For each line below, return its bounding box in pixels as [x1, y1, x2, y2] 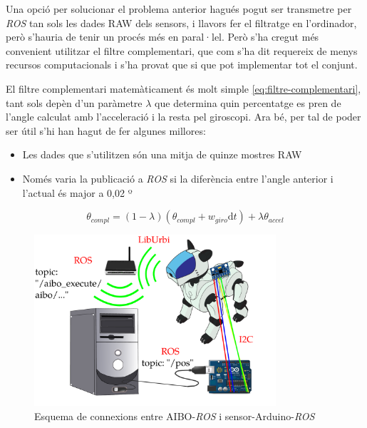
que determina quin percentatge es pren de [155, 95, 341, 110]
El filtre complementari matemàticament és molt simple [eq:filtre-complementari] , [6, 81, 361, 96]
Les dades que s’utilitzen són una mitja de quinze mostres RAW [22, 147, 302, 162]
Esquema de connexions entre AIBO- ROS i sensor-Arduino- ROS [34, 408, 315, 423]
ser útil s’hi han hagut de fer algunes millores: [6, 123, 206, 138]
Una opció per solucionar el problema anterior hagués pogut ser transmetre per [6, 1, 352, 16]
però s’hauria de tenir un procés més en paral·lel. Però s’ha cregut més [6, 29, 319, 44]
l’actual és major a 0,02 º [22, 185, 133, 200]
